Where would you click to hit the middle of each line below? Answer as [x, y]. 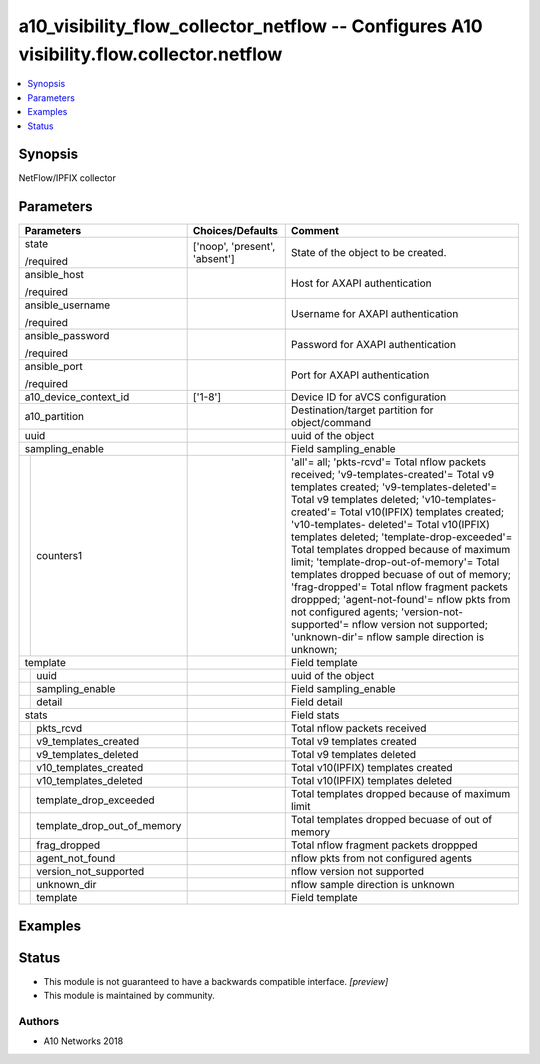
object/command [331, 423]
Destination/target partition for [362, 410]
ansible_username [67, 305]
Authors [39, 1022]
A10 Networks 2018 [83, 1041]
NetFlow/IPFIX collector [67, 178]
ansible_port [54, 367]
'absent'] [213, 259]
